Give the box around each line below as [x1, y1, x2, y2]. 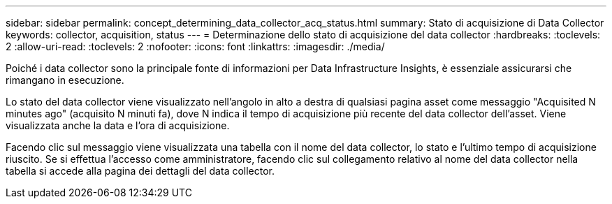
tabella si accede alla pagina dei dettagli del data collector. [6, 165, 275, 177]
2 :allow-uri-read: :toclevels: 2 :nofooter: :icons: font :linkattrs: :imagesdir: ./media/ [6, 41, 385, 52]
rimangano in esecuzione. [6, 74, 124, 86]
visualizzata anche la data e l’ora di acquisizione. [6, 119, 230, 131]
